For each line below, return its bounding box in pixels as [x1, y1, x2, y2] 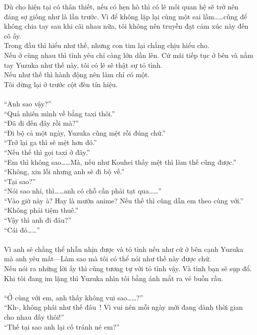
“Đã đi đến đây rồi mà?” [4, 118, 79, 128]
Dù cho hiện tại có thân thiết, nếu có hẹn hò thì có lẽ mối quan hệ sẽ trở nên [4, 1, 239, 11]
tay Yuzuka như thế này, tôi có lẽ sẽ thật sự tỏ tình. [4, 59, 162, 70]
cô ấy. [4, 30, 21, 41]
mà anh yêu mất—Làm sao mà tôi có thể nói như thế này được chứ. [4, 253, 211, 264]
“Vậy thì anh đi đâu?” [4, 215, 71, 225]
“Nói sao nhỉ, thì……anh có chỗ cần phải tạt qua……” [4, 186, 161, 196]
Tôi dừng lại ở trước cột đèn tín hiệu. [4, 79, 118, 89]
